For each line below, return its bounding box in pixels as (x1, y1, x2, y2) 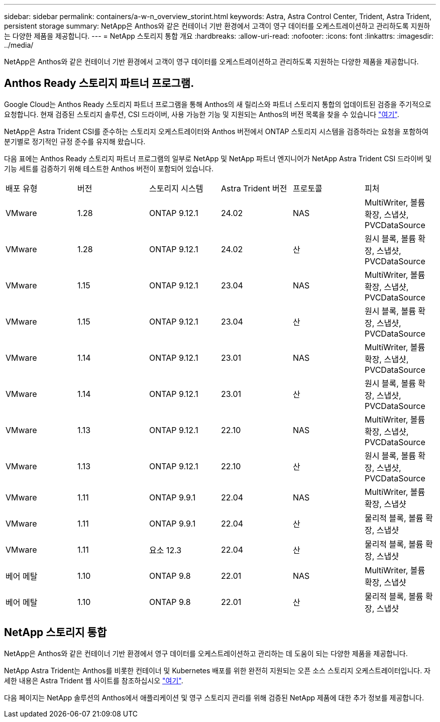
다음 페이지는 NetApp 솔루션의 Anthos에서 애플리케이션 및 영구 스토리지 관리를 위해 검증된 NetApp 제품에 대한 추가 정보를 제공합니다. (4, 693, 424, 702)
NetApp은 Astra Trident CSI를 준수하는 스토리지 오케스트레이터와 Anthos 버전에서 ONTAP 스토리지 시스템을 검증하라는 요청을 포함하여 (4, 127, 428, 136)
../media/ (4, 41, 34, 49)
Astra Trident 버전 (221, 183, 287, 193)
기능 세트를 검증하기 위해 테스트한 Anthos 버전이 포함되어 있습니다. (4, 164, 213, 173)
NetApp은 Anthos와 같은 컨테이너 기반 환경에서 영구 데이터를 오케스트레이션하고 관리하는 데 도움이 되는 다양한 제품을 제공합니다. (4, 649, 408, 658)
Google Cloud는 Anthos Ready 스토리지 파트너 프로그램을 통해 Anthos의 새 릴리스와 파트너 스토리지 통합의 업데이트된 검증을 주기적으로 (4, 99, 431, 109)
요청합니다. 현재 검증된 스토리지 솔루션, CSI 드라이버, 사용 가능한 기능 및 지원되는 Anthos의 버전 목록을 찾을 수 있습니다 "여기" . (4, 110, 399, 119)
